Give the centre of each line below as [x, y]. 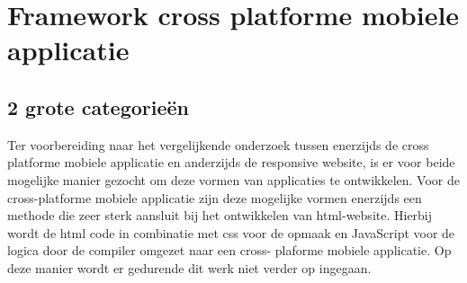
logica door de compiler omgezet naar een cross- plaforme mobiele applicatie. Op [229, 250]
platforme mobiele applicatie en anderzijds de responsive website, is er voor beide [231, 162]
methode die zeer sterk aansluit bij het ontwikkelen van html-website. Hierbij [220, 215]
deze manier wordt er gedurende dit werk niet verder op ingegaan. [189, 267]
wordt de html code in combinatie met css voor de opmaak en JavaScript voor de [231, 232]
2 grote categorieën [98, 106]
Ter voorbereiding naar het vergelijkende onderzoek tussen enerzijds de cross [218, 144]
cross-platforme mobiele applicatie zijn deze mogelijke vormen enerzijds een [215, 197]
